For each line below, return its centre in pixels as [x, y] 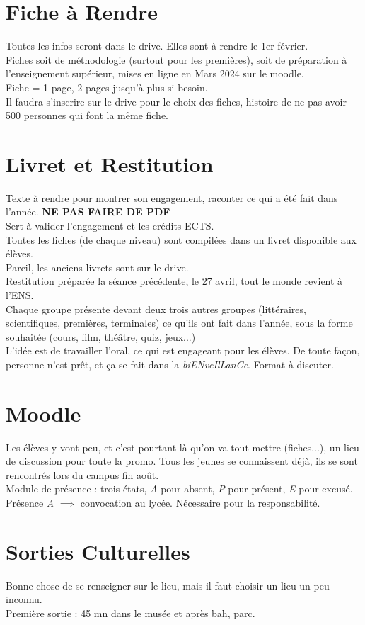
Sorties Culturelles [98, 551]
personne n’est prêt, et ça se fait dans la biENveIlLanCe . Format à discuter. [170, 364]
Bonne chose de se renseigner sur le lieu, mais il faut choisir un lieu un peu [168, 585]
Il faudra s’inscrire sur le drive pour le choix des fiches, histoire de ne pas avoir [176, 101]
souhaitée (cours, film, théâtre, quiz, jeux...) [101, 336]
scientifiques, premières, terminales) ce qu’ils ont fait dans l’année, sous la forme [179, 323]
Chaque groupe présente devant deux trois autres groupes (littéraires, [156, 309]
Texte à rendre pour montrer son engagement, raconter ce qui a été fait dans [172, 197]
